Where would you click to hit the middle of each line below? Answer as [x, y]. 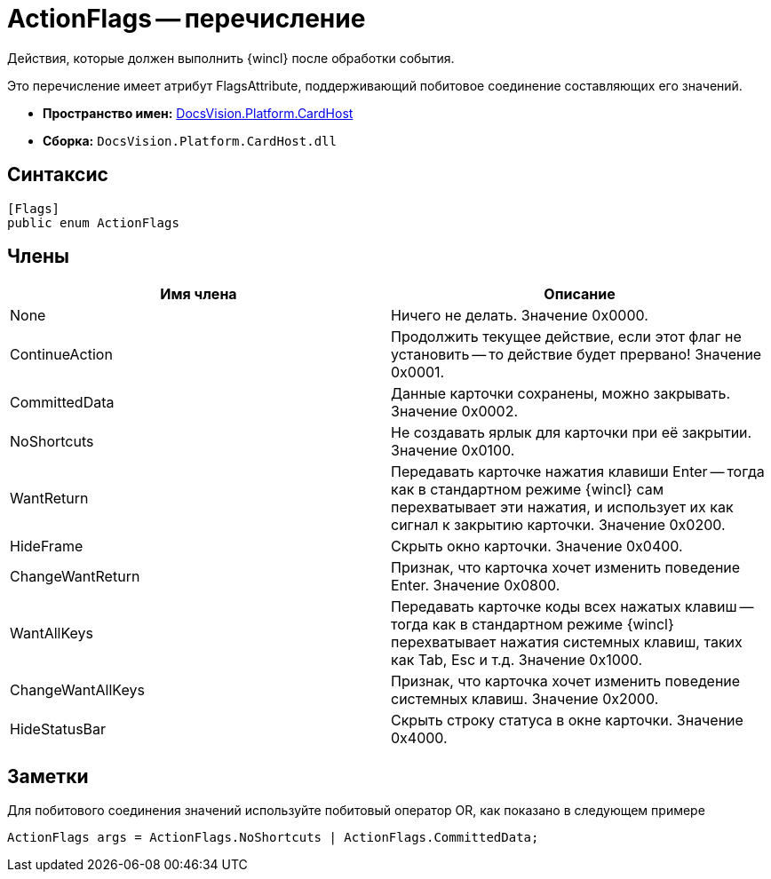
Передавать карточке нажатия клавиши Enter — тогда [578, 472]
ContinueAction [61, 355]
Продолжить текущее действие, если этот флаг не [566, 337]
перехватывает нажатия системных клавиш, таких [567, 642]
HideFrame [47, 546]
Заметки [48, 776]
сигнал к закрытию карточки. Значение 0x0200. [558, 525]
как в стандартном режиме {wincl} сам [527, 490]
